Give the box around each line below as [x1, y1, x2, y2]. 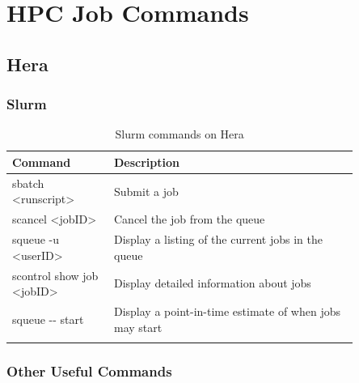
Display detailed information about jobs [113, 274, 311, 292]
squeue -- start [12, 310, 84, 327]
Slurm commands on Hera [115, 126, 244, 143]
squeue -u [12, 231, 60, 248]
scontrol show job [12, 266, 99, 283]
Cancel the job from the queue [113, 211, 265, 228]
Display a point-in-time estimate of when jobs [113, 302, 341, 319]
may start [113, 318, 163, 335]
